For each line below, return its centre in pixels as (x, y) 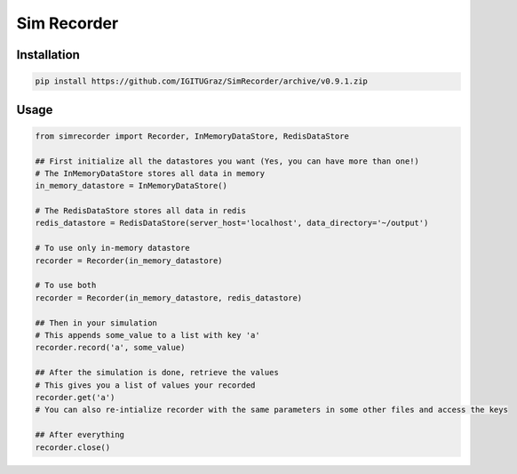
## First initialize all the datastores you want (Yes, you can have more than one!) (227, 161)
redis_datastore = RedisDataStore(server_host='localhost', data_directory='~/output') (232, 223)
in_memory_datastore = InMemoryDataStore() (131, 186)
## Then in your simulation (96, 323)
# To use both (66, 285)
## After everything (80, 435)
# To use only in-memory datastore (112, 248)
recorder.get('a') (75, 397)
